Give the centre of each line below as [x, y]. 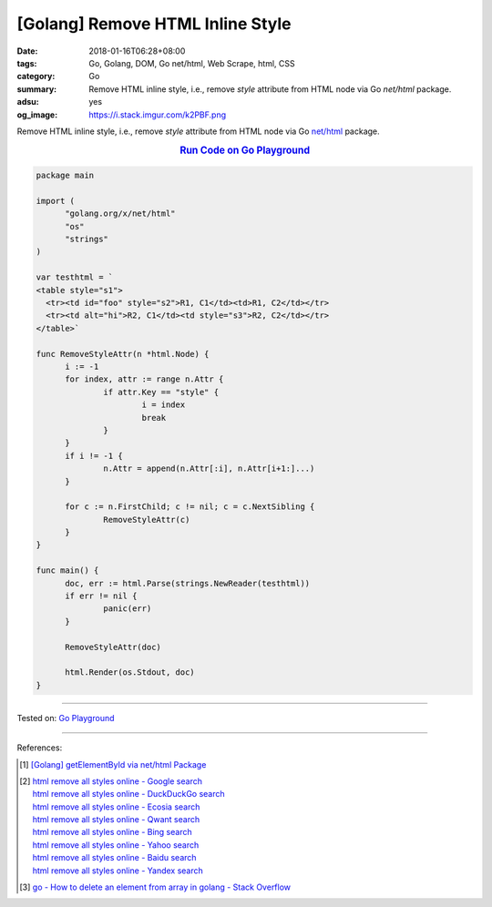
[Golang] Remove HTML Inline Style [154, 24]
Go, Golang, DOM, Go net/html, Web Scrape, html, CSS [192, 63]
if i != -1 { [94, 456]
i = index [164, 405]
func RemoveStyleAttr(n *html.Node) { [123, 354]
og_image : [37, 115]
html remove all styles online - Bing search [112, 832]
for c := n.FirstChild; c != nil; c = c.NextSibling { [190, 507]
